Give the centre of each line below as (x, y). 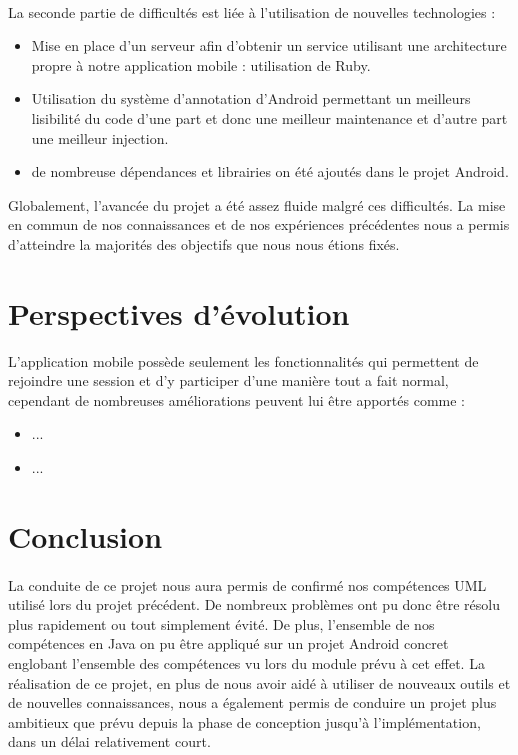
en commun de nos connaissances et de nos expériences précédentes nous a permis (259, 224)
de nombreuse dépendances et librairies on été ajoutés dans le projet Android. (270, 171)
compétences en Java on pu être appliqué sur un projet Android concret (228, 643)
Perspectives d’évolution (179, 312)
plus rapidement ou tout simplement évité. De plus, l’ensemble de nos (221, 623)
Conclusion (85, 535)
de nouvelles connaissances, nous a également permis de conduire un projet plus (252, 702)
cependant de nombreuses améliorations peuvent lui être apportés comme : (236, 399)
